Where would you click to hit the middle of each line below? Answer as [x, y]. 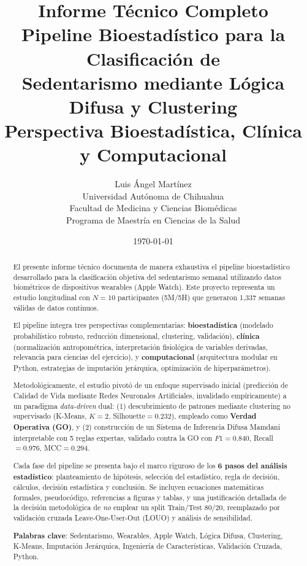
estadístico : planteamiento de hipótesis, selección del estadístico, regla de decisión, [146, 476]
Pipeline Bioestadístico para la [153, 34]
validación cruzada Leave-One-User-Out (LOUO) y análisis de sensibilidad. [133, 518]
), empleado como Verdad [214, 416]
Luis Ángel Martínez [153, 184]
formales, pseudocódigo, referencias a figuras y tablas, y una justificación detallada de [150, 497]
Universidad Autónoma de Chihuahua [153, 196]
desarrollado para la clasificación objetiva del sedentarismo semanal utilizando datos [147, 277]
